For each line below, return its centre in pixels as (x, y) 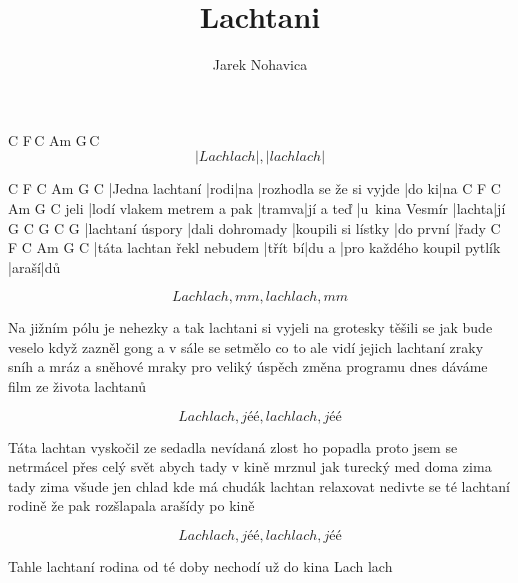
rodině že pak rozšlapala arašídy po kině (131, 505)
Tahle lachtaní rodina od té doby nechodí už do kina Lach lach (200, 566)
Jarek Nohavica (260, 64)
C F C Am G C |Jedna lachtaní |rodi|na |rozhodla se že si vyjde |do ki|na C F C (254, 188)
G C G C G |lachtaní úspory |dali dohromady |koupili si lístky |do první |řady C (254, 227)
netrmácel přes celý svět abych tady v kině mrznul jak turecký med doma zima (250, 466)
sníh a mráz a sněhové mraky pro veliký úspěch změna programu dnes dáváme (248, 366)
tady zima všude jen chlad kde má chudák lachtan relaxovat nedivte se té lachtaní (259, 485)
